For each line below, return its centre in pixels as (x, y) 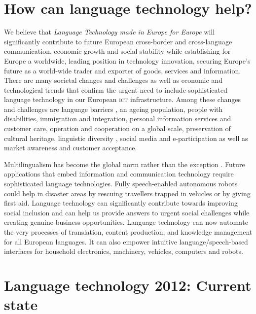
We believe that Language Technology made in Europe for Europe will (110, 32)
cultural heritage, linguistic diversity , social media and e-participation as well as (126, 138)
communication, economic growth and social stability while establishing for (117, 51)
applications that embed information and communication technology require (119, 174)
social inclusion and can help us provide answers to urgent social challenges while (127, 212)
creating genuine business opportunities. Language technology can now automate (126, 222)
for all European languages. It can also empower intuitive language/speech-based (126, 241)
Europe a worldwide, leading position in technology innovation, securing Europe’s (127, 60)
